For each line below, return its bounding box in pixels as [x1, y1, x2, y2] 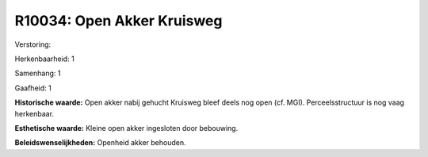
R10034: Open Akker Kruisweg [14, 12, 223, 29]
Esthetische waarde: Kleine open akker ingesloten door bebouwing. [14, 123, 239, 132]
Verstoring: [14, 40, 52, 49]
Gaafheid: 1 [14, 83, 52, 93]
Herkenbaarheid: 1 [14, 54, 75, 63]
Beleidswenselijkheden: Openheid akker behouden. [14, 138, 186, 147]
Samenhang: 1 [14, 68, 61, 78]
